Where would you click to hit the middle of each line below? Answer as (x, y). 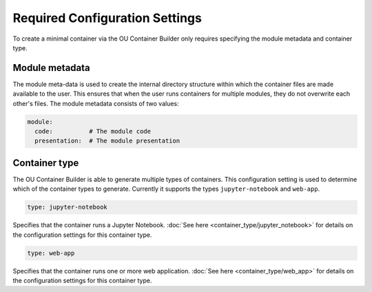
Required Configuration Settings (107, 18)
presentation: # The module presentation (107, 141)
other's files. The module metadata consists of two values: (96, 103)
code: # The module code (93, 131)
